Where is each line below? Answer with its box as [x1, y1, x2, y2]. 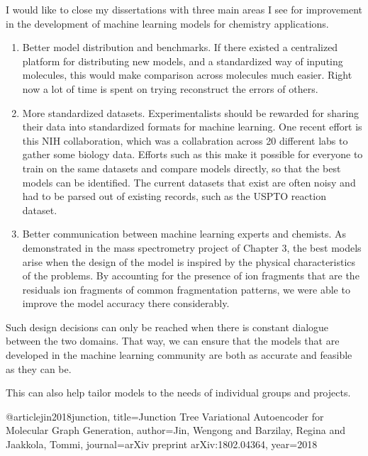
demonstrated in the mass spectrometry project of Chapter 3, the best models [22, 240, 362, 255]
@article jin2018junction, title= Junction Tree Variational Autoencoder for [6, 408, 324, 423]
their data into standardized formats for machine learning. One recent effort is [22, 119, 362, 134]
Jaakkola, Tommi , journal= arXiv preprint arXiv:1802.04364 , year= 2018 [6, 437, 318, 452]
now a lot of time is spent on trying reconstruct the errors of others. [22, 81, 318, 96]
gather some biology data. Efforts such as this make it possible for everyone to [22, 147, 363, 162]
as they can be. [6, 361, 72, 376]
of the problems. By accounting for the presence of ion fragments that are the [22, 268, 359, 283]
